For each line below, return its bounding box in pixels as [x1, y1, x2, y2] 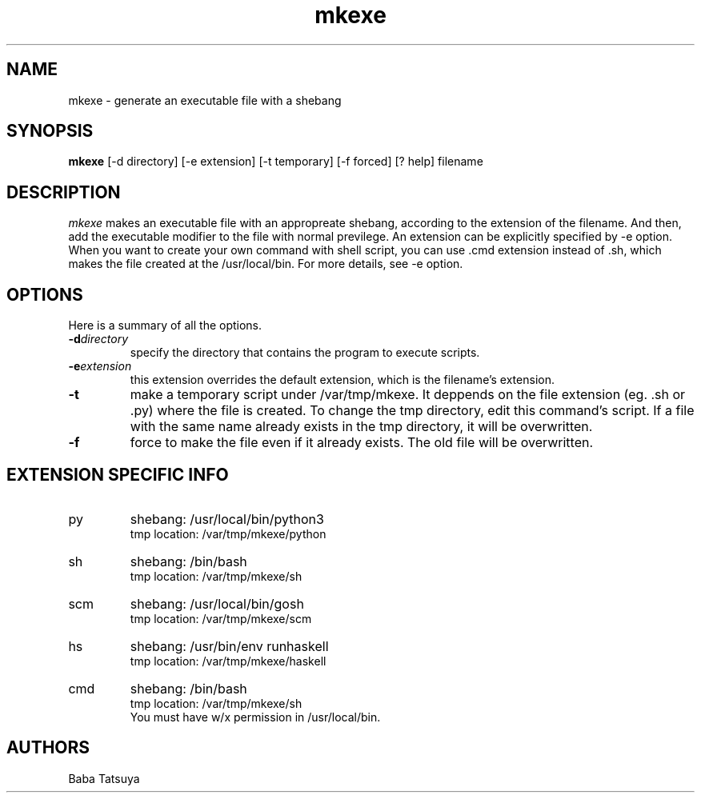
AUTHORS [6, 737, 90, 758]
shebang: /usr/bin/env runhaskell [130, 637, 329, 654]
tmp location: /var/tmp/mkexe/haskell [130, 653, 326, 668]
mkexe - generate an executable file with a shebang [68, 93, 342, 107]
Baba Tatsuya [68, 771, 140, 785]
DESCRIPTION [6, 182, 121, 202]
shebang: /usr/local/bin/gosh [130, 595, 304, 612]
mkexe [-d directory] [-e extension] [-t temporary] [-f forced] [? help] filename [68, 154, 483, 169]
